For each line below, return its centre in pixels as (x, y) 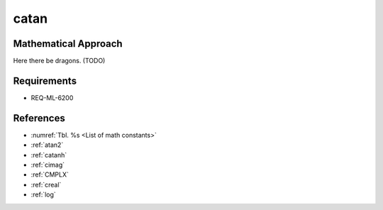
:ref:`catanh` (49, 155)
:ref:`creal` (46, 184)
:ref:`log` (43, 194)
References (39, 118)
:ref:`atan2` (47, 145)
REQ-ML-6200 (52, 98)
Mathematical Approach (68, 44)
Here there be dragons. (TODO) (59, 61)
